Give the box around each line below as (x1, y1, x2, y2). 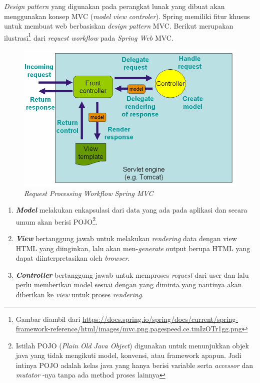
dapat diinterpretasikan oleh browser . (15, 253, 130, 263)
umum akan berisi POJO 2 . (15, 215, 97, 227)
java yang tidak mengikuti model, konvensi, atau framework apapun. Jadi (15, 350, 241, 360)
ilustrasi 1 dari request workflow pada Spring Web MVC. (4, 31, 173, 43)
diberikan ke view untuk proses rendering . (15, 289, 144, 299)
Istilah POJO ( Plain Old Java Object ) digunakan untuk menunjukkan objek (15, 340, 249, 350)
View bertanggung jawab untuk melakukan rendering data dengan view (15, 233, 237, 243)
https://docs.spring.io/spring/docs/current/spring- (82, 313, 238, 324)
